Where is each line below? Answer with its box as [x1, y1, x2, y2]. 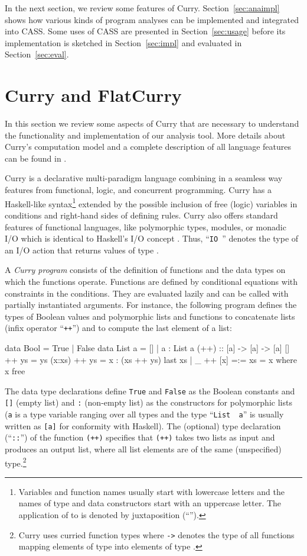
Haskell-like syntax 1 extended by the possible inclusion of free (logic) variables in [5, 195, 298, 210]
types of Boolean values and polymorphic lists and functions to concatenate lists [5, 310, 295, 322]
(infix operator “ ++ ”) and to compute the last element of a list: [5, 322, 232, 334]
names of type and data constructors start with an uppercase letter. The [18, 497, 282, 509]
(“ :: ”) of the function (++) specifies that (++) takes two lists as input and [5, 431, 275, 443]
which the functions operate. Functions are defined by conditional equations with [5, 275, 298, 287]
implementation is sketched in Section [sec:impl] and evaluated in [5, 36, 242, 49]
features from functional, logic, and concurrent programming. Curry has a [5, 184, 272, 196]
